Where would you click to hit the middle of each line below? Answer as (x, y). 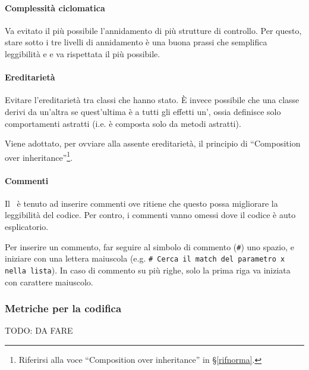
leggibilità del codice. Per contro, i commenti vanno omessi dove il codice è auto (150, 215)
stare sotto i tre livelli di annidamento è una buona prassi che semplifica (136, 42)
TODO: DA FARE (39, 330)
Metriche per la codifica (63, 308)
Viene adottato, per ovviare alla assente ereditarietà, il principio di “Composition (153, 143)
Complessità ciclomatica (55, 7)
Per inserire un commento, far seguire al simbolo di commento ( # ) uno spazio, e (149, 246)
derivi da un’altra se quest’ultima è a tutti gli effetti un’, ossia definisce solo (143, 111)
